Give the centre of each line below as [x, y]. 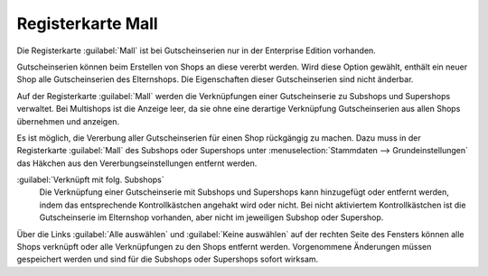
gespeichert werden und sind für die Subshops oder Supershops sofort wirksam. [168, 259]
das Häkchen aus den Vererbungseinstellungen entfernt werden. [137, 163]
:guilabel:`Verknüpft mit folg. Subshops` [90, 179]
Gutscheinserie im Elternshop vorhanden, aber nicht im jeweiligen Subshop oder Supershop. [211, 217]
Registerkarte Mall [87, 23]
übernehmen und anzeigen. [68, 121]
